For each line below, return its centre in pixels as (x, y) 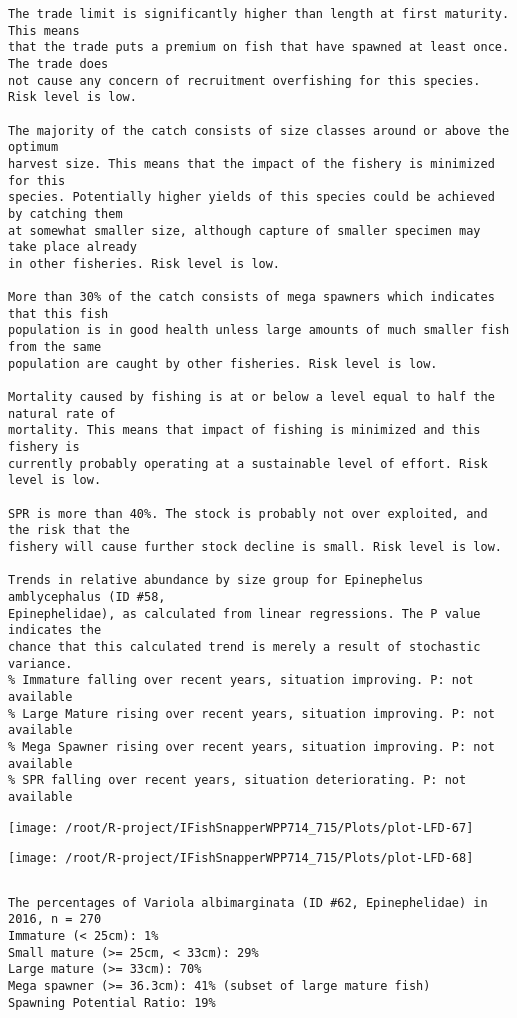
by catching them (65, 213)
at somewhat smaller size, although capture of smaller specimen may (244, 230)
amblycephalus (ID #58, (87, 596)
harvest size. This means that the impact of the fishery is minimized (251, 163)
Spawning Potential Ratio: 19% (112, 1002)
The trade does (58, 63)
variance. (40, 663)
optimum (33, 147)
